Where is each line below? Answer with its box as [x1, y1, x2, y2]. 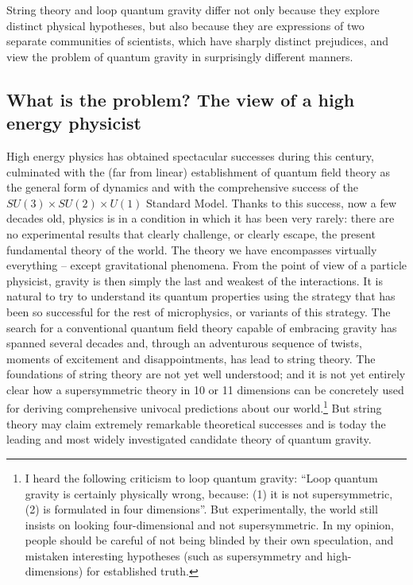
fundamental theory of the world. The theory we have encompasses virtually [6, 241, 377, 258]
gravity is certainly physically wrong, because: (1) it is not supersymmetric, [25, 485, 393, 502]
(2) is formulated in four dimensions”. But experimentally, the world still [25, 501, 378, 517]
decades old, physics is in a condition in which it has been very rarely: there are [6, 210, 395, 227]
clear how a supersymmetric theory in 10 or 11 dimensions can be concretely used [6, 381, 404, 397]
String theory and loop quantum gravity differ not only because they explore [6, 2, 380, 17]
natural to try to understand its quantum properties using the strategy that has [6, 288, 396, 304]
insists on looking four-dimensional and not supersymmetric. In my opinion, [25, 516, 394, 533]
